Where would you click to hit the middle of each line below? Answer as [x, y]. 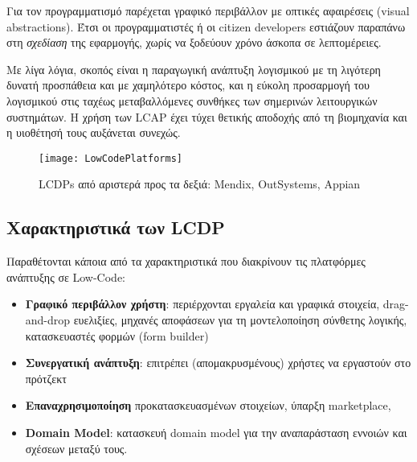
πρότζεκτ [46, 378]
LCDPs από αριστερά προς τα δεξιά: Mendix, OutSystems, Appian [200, 184]
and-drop [48, 319]
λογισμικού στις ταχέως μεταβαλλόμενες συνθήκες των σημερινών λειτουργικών [192, 100]
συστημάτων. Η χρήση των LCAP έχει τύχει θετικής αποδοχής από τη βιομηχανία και [207, 116]
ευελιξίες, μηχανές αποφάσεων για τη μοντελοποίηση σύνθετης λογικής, [240, 319]
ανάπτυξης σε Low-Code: [66, 276]
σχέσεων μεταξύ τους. [76, 448]
